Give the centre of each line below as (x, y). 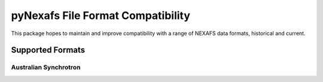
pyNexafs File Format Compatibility (101, 15)
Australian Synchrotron (46, 67)
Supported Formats (48, 50)
